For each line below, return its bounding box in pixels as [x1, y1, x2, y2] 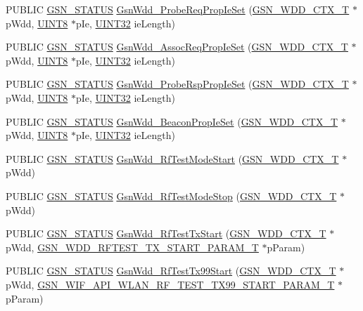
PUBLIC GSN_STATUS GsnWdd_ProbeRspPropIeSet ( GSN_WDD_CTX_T [6, 77, 349, 91]
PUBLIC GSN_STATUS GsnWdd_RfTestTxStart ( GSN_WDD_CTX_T [6, 226, 326, 241]
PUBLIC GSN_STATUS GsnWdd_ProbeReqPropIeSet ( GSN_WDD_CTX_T [6, 2, 350, 16]
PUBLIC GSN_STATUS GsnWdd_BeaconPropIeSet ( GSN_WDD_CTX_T [6, 114, 338, 128]
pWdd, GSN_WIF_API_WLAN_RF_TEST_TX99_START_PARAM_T [6, 277, 335, 291]
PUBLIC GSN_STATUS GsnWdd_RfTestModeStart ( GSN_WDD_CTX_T [6, 151, 339, 166]
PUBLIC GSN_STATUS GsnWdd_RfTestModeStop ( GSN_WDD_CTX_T [6, 188, 337, 203]
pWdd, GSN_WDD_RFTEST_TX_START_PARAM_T [6, 239, 259, 254]
